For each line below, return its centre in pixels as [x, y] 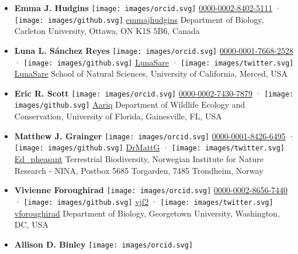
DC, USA [31, 224]
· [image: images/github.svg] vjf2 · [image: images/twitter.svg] [144, 201]
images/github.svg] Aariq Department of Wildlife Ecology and [130, 104]
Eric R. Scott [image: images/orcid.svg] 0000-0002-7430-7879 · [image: [154, 93]
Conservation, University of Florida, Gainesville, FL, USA [118, 116]
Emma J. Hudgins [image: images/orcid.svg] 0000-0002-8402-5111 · [148, 8]
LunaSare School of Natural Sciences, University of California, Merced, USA [151, 73]
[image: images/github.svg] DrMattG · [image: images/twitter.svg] [150, 147]
